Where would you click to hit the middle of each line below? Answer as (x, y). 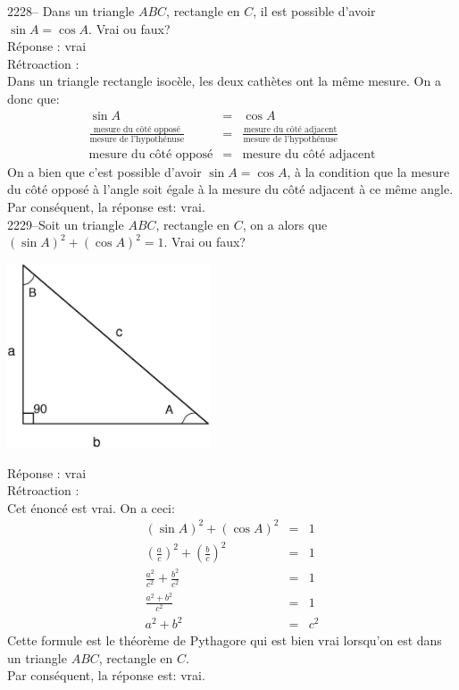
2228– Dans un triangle (71, 11)
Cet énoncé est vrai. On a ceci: (91, 507)
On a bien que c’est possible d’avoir (104, 171)
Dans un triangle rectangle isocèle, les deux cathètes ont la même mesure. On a (224, 81)
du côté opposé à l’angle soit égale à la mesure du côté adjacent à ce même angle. (230, 189)
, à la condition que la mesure (368, 171)
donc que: (33, 98)
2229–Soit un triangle (66, 224)
